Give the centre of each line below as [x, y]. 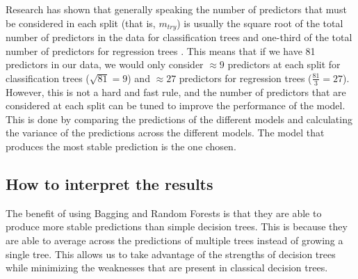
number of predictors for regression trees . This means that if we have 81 [161, 50]
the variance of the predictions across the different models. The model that [165, 133]
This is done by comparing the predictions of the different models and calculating [179, 119]
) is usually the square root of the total [260, 23]
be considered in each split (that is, [81, 23]
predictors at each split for [284, 64]
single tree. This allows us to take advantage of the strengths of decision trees [171, 254]
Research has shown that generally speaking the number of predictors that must [176, 9]
